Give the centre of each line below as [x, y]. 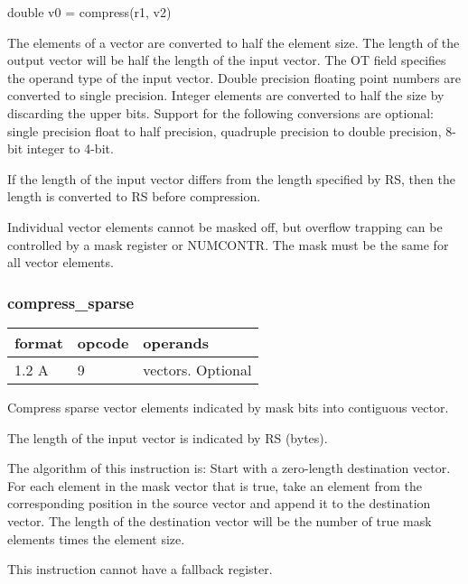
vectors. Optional [197, 369]
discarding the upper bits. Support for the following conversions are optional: [220, 112]
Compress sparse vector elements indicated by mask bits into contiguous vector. [228, 407]
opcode [103, 342]
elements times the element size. [96, 538]
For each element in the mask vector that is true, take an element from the [215, 485]
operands [176, 342]
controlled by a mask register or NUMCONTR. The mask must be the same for [228, 244]
